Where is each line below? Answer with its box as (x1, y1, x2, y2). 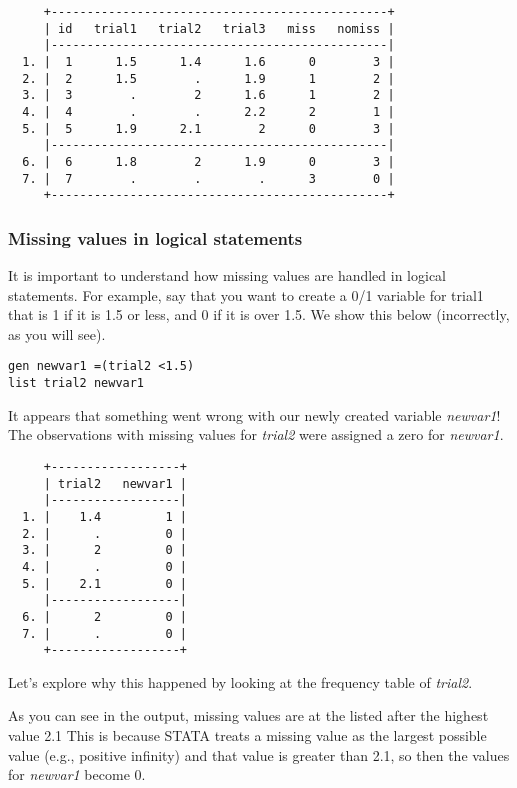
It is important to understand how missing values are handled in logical (8, 265, 447, 286)
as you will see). (8, 323, 106, 344)
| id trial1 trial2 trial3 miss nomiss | (43, 21, 395, 36)
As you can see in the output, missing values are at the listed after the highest (8, 705, 489, 726)
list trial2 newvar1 (8, 376, 145, 391)
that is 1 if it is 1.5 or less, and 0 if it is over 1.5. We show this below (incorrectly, (8, 304, 510, 325)
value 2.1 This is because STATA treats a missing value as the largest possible (8, 725, 487, 746)
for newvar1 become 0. (8, 764, 146, 785)
